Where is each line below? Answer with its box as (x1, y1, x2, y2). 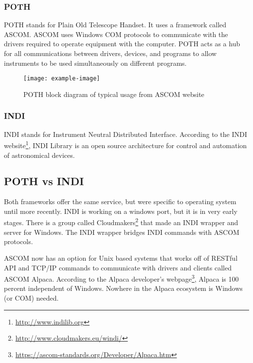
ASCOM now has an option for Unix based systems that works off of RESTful (4, 252, 238, 263)
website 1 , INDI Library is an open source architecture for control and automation (4, 139, 247, 150)
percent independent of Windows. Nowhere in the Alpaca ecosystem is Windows (4, 283, 243, 293)
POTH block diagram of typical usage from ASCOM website (23, 89, 204, 99)
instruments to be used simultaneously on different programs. (4, 57, 187, 68)
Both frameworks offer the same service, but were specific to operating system (4, 196, 236, 207)
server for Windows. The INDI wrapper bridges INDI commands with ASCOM (4, 227, 239, 237)
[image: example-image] (23, 75, 100, 82)
